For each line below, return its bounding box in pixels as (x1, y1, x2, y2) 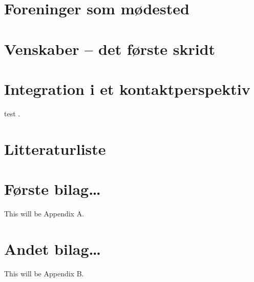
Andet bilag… (4, 238, 101, 259)
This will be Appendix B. (4, 268, 84, 278)
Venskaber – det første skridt (4, 38, 216, 59)
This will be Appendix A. (4, 208, 84, 218)
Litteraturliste (4, 138, 106, 159)
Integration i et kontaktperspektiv (4, 78, 250, 99)
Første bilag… (4, 178, 101, 199)
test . (4, 108, 20, 118)
